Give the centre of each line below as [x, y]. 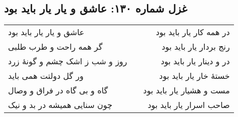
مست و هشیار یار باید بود [186, 90]
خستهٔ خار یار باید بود [194, 76]
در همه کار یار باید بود [193, 32]
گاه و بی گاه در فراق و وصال [58, 90]
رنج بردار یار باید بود [196, 47]
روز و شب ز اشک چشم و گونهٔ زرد [68, 61]
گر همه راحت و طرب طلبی [55, 47]
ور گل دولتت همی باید [46, 76]
